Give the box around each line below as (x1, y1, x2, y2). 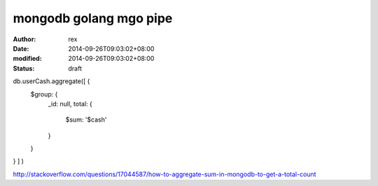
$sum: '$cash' (65, 115, 107, 124)
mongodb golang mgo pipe (13, 10, 173, 26)
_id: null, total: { (48, 99, 92, 108)
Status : (13, 64, 35, 73)
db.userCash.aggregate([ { (13, 77, 90, 85)
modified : (13, 55, 42, 63)
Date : (13, 44, 29, 52)
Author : (13, 35, 36, 43)
